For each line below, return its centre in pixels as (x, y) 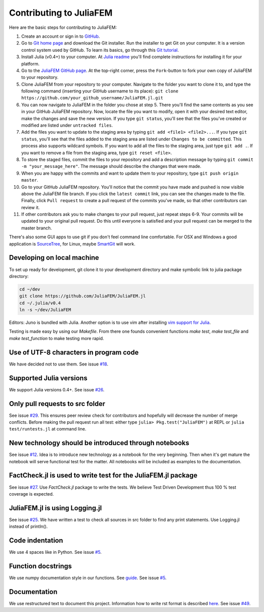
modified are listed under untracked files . (67, 125)
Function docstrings (40, 566)
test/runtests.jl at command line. (48, 429)
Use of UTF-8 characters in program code (74, 352)
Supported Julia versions (48, 378)
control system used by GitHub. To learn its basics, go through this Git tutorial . (100, 50)
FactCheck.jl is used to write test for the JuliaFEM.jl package (103, 475)
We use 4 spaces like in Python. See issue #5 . (55, 552)
